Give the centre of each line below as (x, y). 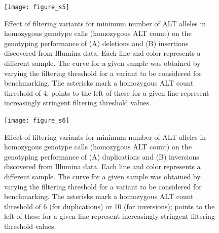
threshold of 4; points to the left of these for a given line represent (107, 92)
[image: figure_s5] (37, 7)
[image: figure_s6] (37, 121)
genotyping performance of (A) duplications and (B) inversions (102, 156)
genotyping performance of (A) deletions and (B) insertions (96, 43)
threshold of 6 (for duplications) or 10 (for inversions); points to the (109, 206)
